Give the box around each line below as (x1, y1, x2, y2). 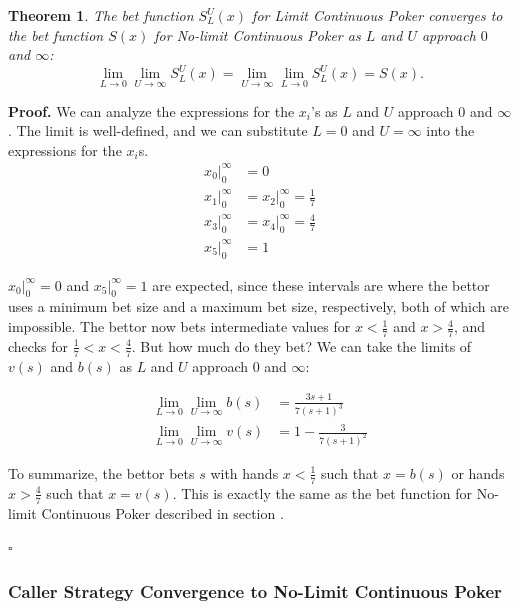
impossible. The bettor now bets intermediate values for (8, 316, 351, 337)
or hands (451, 462, 505, 483)
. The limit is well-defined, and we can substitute (8, 120, 308, 141)
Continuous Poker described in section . (41, 502, 284, 523)
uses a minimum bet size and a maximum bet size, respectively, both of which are (8, 296, 509, 317)
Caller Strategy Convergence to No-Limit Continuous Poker (8, 578, 502, 603)
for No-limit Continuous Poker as (154, 24, 361, 45)
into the (426, 120, 475, 141)
